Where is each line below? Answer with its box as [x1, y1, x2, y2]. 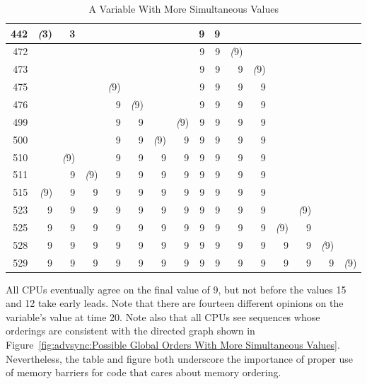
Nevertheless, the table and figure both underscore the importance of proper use [6, 351, 353, 366]
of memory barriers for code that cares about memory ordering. [6, 365, 281, 380]
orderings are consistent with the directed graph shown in [6, 323, 255, 338]
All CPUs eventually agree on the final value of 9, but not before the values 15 [6, 281, 346, 296]
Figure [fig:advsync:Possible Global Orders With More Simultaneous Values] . [6, 337, 340, 352]
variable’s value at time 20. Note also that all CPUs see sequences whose [6, 309, 320, 324]
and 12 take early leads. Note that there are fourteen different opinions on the [6, 296, 344, 310]
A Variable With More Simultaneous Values [88, 1, 279, 16]
